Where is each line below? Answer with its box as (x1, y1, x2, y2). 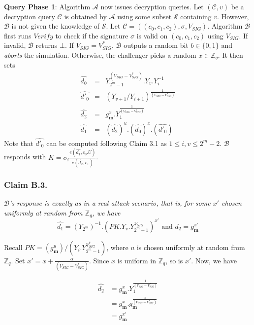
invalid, (4, 40, 26, 50)
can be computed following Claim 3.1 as (46, 138, 167, 148)
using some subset (117, 11, 172, 21)
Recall (4, 242, 23, 252)
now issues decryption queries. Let (100, 1, 204, 11)
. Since (89, 255, 109, 265)
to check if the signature (55, 30, 128, 40)
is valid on (136, 30, 168, 40)
